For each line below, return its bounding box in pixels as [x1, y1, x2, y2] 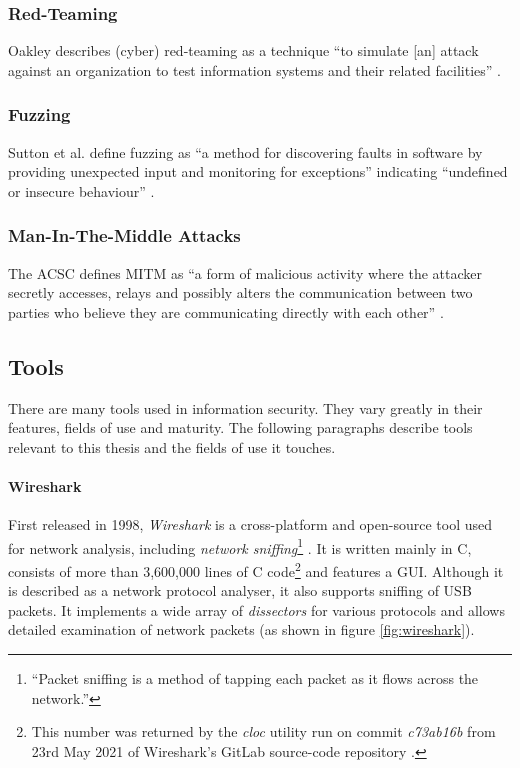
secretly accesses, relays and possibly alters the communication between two [8, 282, 473, 303]
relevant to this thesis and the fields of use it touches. [8, 436, 336, 457]
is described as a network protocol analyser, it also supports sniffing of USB [8, 580, 472, 601]
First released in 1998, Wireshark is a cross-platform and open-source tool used [8, 514, 492, 535]
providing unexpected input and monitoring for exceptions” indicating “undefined [8, 161, 508, 182]
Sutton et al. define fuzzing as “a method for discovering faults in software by [8, 141, 483, 162]
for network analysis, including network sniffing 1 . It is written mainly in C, [8, 534, 472, 558]
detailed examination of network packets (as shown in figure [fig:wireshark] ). [8, 619, 475, 640]
